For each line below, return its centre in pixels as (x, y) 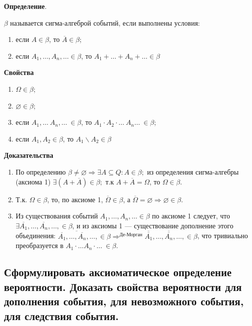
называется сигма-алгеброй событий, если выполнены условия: (105, 22)
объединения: (36, 235)
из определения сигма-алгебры (193, 171)
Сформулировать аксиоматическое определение (118, 272)
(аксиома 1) (33, 181)
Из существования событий (57, 216)
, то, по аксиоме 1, (75, 199)
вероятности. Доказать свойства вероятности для (123, 286)
